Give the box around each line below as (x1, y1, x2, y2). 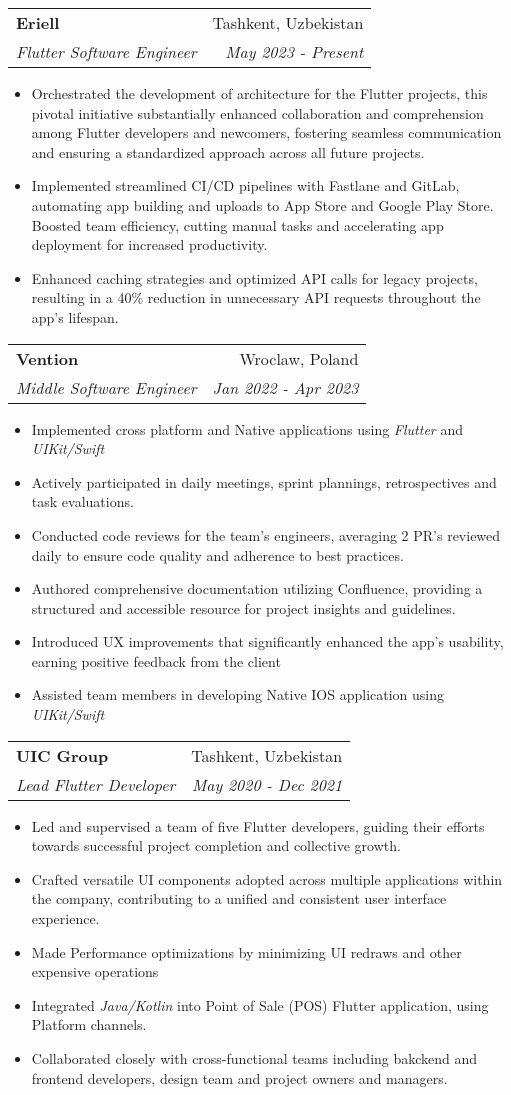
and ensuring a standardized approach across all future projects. (31, 141, 425, 162)
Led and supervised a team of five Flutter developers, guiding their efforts (31, 815, 485, 836)
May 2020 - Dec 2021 (191, 772, 343, 796)
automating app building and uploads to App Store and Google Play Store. (31, 194, 494, 215)
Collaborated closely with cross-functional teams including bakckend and (31, 1048, 478, 1068)
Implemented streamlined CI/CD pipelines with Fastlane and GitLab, (31, 175, 460, 196)
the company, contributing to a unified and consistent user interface (31, 888, 447, 909)
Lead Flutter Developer (16, 772, 176, 796)
